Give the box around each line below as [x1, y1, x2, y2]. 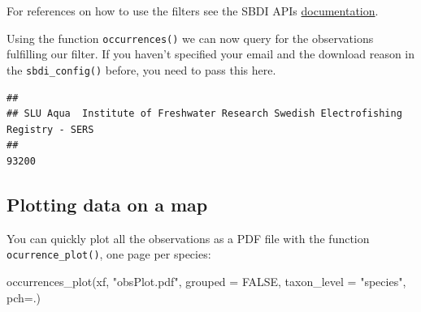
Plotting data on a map [7, 191, 208, 216]
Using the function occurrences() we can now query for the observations [7, 29, 374, 46]
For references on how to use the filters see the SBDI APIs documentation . [7, 2, 379, 19]
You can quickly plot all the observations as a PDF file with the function [7, 229, 370, 246]
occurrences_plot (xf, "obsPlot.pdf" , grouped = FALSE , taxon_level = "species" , [7, 272, 406, 289]
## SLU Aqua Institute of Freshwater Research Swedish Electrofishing [7, 108, 402, 120]
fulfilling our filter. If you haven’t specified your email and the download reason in [7, 45, 415, 62]
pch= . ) [7, 288, 41, 306]
